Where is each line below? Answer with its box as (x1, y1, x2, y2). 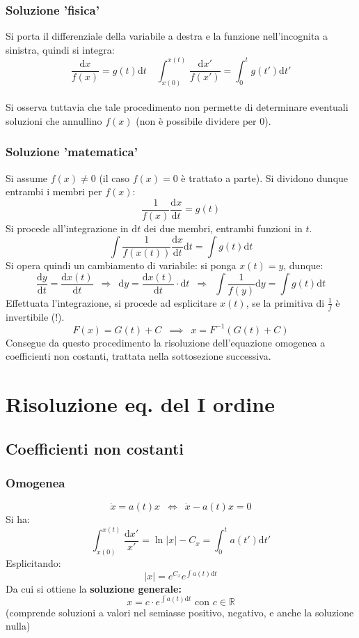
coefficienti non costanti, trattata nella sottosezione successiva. (6, 349, 271, 363)
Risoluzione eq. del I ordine (6, 390, 275, 418)
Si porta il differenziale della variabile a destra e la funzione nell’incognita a (6, 29, 328, 43)
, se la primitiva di (246, 295, 325, 310)
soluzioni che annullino (6, 113, 102, 128)
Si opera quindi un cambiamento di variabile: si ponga (6, 258, 237, 273)
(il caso (99, 170, 130, 185)
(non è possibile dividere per (136, 113, 257, 128)
